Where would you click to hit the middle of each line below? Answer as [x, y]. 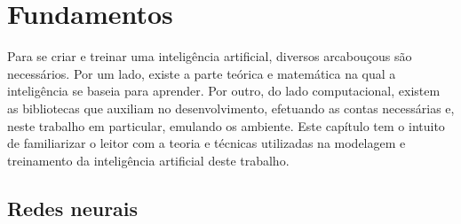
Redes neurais [73, 208]
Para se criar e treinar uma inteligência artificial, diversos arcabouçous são [210, 56]
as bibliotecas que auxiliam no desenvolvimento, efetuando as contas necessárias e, [231, 108]
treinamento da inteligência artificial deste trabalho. [148, 160]
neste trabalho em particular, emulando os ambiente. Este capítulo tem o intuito [226, 125]
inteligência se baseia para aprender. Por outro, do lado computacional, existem [224, 91]
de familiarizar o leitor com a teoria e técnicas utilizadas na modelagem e [207, 143]
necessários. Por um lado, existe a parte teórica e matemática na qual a [202, 73]
